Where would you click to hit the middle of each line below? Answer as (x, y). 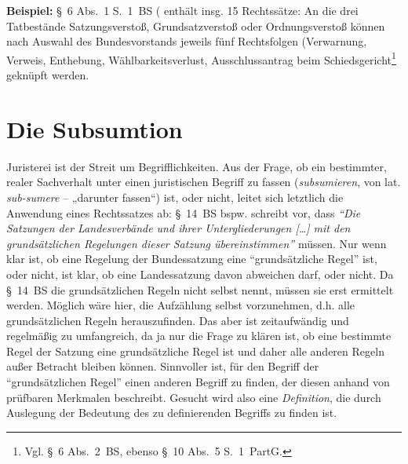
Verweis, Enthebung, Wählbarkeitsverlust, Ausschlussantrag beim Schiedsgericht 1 (201, 58)
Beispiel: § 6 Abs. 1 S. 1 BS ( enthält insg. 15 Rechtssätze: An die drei (182, 10)
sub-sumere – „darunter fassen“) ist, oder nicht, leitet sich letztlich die (175, 197)
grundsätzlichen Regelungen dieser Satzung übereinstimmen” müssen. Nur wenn (197, 243)
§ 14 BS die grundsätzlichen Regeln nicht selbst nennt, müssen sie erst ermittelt (200, 289)
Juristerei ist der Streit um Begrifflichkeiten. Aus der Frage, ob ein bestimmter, (197, 166)
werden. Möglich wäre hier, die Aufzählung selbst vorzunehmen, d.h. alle (181, 305)
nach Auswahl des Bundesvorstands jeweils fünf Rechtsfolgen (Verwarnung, (187, 41)
